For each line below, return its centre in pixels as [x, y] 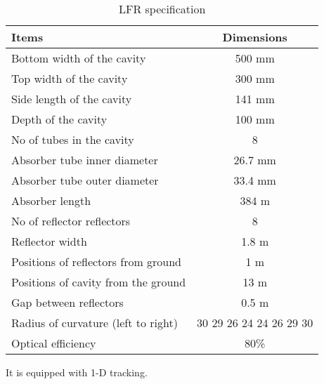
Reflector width [49, 241]
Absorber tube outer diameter [85, 180]
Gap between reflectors [67, 302]
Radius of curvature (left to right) [95, 323]
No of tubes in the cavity [73, 139]
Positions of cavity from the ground [99, 282]
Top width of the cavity [70, 78]
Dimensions [255, 37]
